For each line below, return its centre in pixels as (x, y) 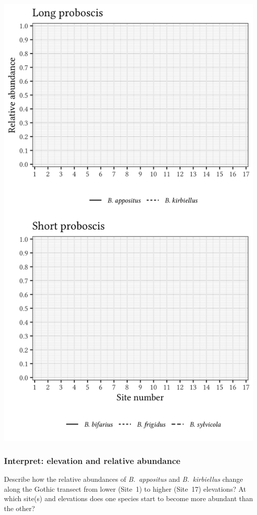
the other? (20, 508)
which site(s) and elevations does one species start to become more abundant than (128, 498)
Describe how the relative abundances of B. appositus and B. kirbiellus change (124, 479)
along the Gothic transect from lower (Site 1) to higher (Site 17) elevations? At (125, 488)
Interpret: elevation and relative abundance (92, 460)
